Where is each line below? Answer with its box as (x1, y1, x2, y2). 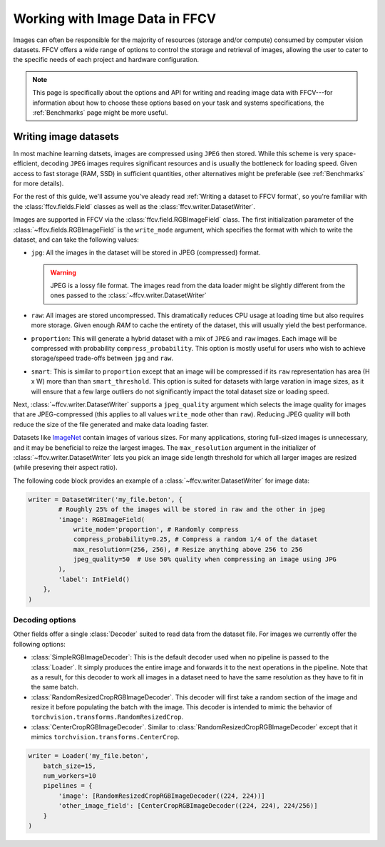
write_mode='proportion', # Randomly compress (73, 525, 239, 533)
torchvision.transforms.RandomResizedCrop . (31, 713, 184, 722)
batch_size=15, (43, 761, 96, 770)
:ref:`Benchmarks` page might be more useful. (32, 108, 168, 117)
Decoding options (13, 615, 76, 625)
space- (335, 149, 356, 158)
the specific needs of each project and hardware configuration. (13, 56, 200, 64)
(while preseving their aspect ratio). (13, 463, 118, 472)
